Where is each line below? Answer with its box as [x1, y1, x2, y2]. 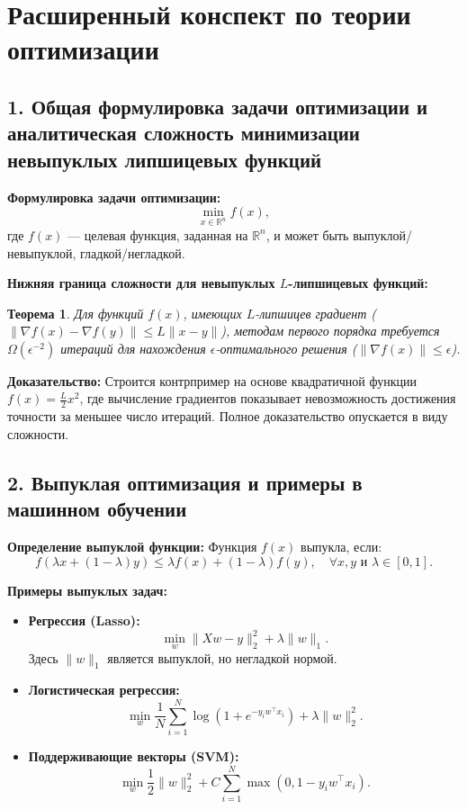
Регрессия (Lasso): [28, 611, 140, 630]
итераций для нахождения [60, 338, 206, 357]
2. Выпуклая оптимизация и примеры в [7, 468, 363, 496]
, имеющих [183, 303, 242, 322]
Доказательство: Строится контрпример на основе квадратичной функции [7, 371, 417, 390]
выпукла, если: [301, 537, 382, 556]
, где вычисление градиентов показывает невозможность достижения [79, 389, 456, 408]
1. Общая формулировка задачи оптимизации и [7, 92, 428, 120]
